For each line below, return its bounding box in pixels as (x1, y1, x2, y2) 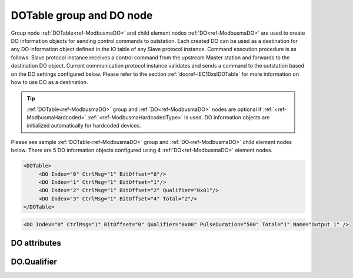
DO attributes (11, 238, 62, 248)
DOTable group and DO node (11, 9, 153, 22)
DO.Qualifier (11, 257, 57, 267)
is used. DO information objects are (184, 114, 270, 121)
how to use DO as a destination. (11, 78, 88, 85)
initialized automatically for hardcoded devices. (26, 122, 141, 129)
